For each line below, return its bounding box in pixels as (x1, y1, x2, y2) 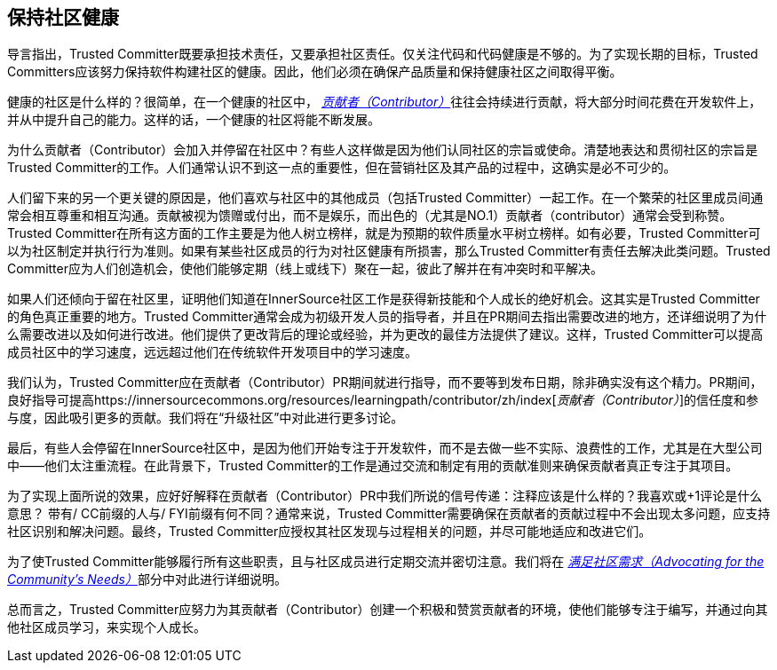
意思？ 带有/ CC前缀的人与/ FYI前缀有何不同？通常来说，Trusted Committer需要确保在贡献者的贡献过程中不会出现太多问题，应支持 (7, 506, 771, 522)
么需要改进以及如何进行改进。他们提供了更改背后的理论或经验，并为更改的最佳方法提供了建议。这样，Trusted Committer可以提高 (7, 327, 764, 343)
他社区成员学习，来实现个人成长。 (7, 619, 206, 635)
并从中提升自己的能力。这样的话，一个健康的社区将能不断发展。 (7, 112, 380, 128)
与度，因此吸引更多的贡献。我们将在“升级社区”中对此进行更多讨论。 (7, 410, 404, 426)
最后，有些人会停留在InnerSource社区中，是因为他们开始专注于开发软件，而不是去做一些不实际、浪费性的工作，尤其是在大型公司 (7, 440, 763, 456)
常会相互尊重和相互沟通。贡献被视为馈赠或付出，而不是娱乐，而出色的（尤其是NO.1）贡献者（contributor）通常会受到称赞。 (7, 208, 733, 224)
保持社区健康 (7, 6, 119, 28)
